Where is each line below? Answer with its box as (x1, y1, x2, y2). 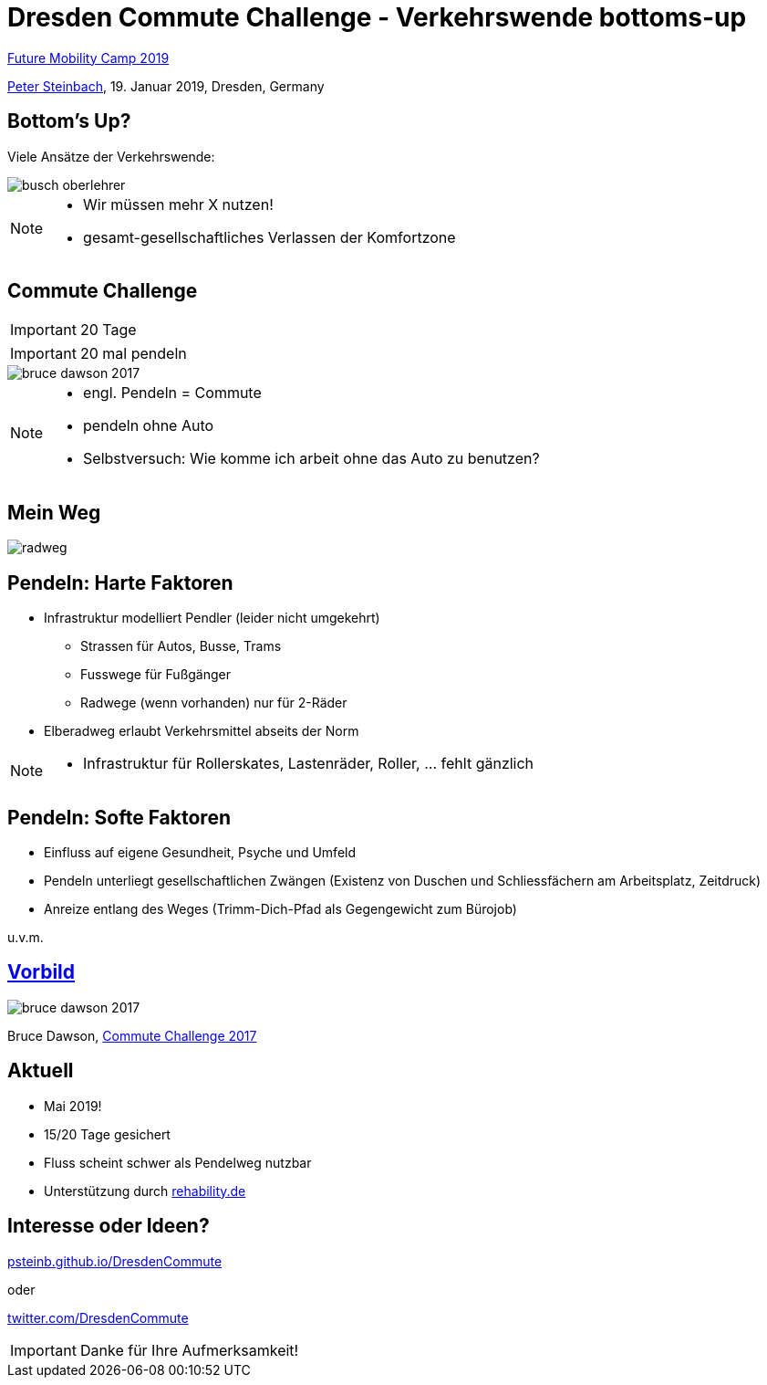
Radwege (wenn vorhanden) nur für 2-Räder (80, 695, 347, 711)
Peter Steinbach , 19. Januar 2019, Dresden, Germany (7, 78, 325, 94)
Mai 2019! (44, 1097, 102, 1114)
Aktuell (7, 1059, 74, 1083)
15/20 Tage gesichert (44, 1126, 171, 1142)
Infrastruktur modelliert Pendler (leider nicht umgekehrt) (44, 610, 380, 626)
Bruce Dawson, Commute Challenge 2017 (7, 1027, 257, 1044)
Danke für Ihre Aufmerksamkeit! (79, 1340, 299, 1359)
